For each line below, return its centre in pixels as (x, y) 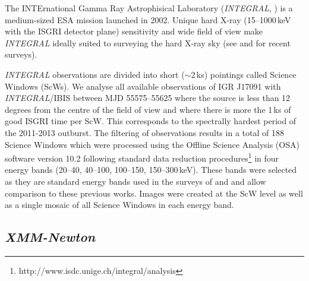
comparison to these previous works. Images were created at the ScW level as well (154, 193)
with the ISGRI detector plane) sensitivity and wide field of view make (134, 31)
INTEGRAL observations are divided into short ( (95, 74)
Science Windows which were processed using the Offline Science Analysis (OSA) (152, 144)
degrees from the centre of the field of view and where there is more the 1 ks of (148, 109)
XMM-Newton (50, 237)
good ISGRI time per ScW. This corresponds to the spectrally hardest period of (151, 121)
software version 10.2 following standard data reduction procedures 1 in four (142, 157)
